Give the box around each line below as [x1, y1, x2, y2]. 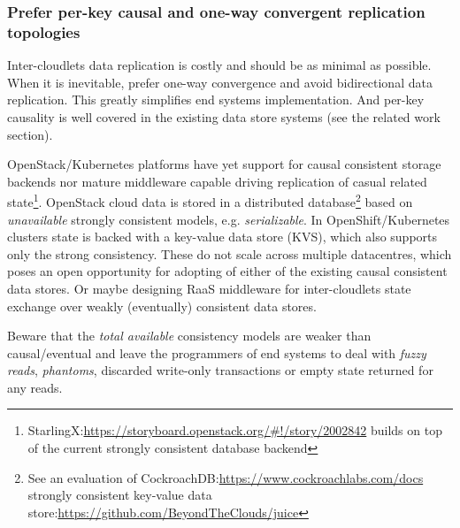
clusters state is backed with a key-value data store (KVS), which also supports [7, 227, 438, 246]
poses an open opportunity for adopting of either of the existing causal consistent [7, 262, 448, 280]
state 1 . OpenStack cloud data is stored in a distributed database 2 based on [7, 190, 413, 210]
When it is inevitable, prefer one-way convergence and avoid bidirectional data [7, 73, 433, 91]
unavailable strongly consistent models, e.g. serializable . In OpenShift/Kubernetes [7, 210, 450, 228]
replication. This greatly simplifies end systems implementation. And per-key [7, 90, 425, 109]
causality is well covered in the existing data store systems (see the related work [7, 107, 441, 126]
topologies [7, 20, 80, 42]
